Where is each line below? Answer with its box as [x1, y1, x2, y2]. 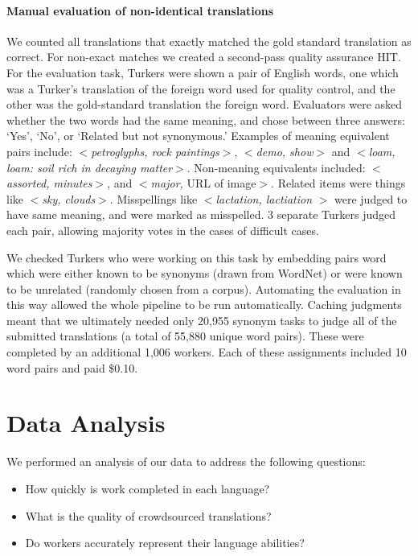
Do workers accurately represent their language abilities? [25, 534, 305, 551]
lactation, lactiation [215, 190, 313, 207]
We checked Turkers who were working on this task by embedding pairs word [6, 249, 387, 266]
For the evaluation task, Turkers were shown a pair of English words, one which [6, 64, 399, 80]
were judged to [334, 190, 408, 207]
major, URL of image [150, 175, 256, 192]
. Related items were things [271, 175, 406, 192]
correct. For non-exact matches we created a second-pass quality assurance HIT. [6, 48, 401, 65]
